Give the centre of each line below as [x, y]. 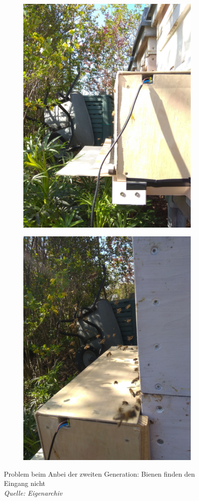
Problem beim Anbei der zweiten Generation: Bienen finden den [99, 473]
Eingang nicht [25, 483]
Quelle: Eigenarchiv [33, 492]
